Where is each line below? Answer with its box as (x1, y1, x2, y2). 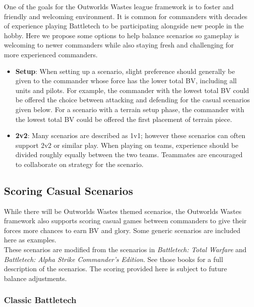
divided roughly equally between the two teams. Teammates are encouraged (15, 149, 243, 160)
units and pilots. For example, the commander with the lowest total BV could (15, 85, 249, 95)
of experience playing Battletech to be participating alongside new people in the (4, 21, 244, 31)
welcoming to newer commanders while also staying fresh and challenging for (4, 40, 234, 50)
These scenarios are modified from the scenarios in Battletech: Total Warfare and (4, 244, 247, 255)
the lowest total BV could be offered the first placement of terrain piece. (15, 114, 232, 124)
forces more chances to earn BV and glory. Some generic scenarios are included (4, 225, 240, 235)
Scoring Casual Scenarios (4, 183, 133, 198)
